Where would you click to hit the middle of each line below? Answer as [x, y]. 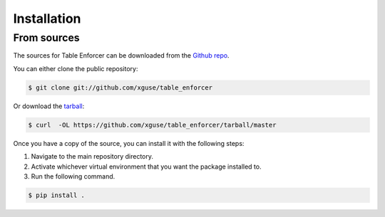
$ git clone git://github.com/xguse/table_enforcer [120, 88]
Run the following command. [73, 176]
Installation [47, 18]
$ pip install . [57, 195]
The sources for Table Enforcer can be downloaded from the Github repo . [121, 55]
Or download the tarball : [49, 106]
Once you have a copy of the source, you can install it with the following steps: [129, 143]
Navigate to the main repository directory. [92, 157]
